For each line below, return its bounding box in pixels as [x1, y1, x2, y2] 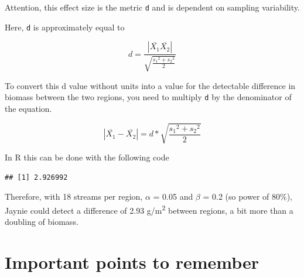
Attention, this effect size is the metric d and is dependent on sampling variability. [5, 1, 300, 13]
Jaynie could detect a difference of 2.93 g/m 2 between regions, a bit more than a [5, 202, 293, 216]
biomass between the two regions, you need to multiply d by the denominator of [5, 91, 292, 103]
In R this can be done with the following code [5, 151, 169, 163]
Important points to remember [5, 249, 259, 273]
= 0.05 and [153, 190, 193, 203]
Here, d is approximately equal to [5, 20, 125, 33]
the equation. [5, 102, 52, 114]
